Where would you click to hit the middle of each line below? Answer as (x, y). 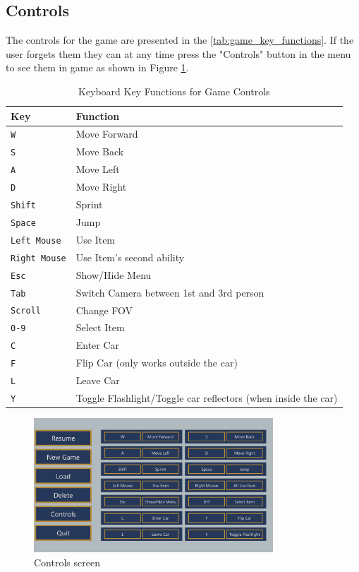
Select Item (100, 327)
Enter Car (98, 345)
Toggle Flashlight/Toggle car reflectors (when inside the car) (207, 398)
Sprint (89, 204)
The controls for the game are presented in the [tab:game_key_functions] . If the (180, 40)
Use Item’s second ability (130, 257)
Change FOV (104, 310)
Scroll (26, 311)
